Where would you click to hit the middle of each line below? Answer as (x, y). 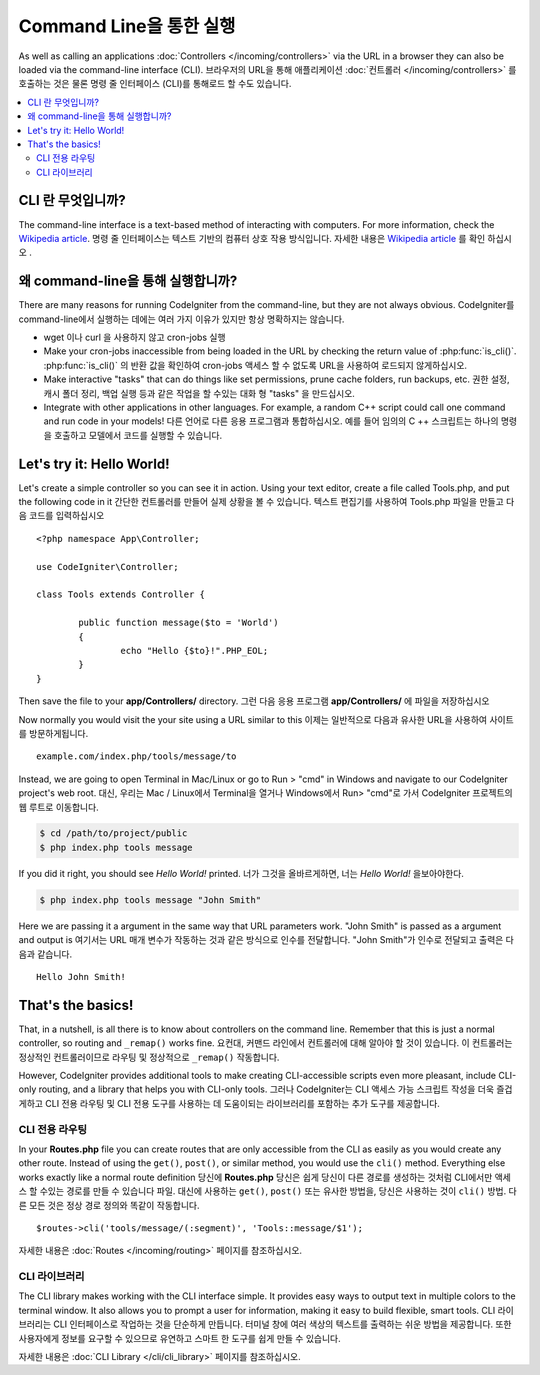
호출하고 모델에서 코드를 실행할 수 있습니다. (138, 435)
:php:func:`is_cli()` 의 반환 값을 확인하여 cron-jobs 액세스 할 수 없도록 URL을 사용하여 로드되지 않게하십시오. (255, 365)
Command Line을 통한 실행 (127, 26)
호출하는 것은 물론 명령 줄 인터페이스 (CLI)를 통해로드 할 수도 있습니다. (155, 84)
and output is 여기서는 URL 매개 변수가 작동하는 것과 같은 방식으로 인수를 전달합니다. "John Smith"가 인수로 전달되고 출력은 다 (266, 940)
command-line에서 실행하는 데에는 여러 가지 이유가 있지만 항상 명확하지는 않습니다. (181, 319)
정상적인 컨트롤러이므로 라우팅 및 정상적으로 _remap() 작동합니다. (149, 1057)
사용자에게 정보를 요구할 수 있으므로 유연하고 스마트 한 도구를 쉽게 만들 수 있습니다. (179, 1338)
